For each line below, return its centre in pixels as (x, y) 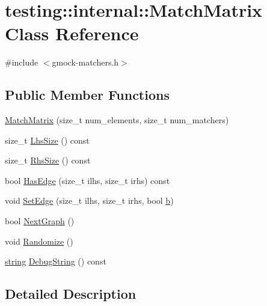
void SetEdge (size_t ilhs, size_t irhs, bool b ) (89, 200)
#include (22, 62)
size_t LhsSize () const (47, 140)
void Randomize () (39, 241)
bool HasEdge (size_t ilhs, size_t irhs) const (87, 180)
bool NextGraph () (40, 221)
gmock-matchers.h (85, 62)
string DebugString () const (56, 261)
